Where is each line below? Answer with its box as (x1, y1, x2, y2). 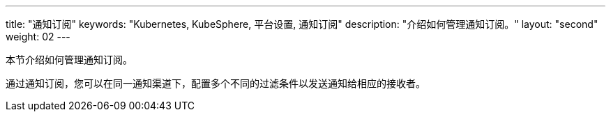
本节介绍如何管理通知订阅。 (6, 54, 133, 65)
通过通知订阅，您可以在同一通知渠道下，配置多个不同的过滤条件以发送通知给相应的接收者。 (6, 77, 425, 89)
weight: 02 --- (6, 31, 70, 42)
